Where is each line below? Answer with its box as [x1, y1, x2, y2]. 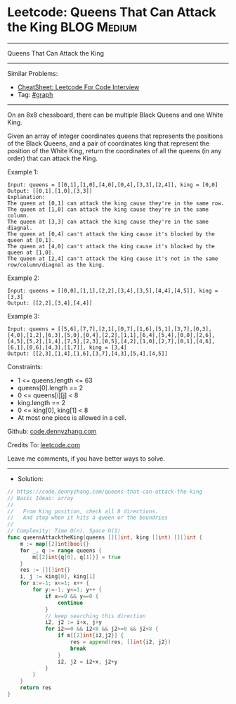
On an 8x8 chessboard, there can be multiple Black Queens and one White [7, 110, 223, 119]
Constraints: [7, 362, 43, 371]
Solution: [17, 474, 44, 482]
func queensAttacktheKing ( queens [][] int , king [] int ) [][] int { [7, 534, 202, 542]
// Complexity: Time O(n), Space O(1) [7, 527, 121, 535]
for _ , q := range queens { [20, 546, 102, 554]
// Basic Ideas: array [7, 494, 74, 501]
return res [20, 684, 52, 691]
